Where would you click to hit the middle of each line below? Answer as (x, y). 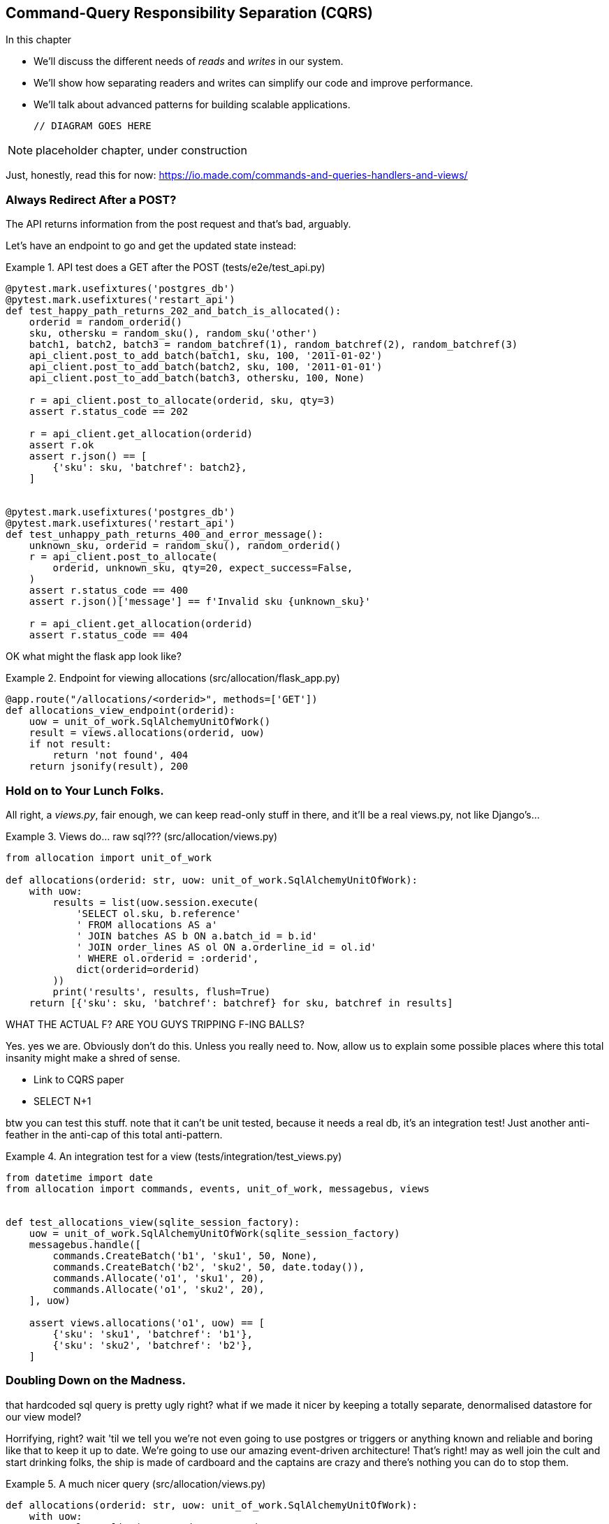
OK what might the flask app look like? (94, 657)
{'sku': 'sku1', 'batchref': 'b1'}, (153, 1334)
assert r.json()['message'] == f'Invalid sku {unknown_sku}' (200, 602)
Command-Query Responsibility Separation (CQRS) (189, 13)
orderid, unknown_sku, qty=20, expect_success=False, (203, 568)
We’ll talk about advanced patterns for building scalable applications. (192, 105)
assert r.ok (61, 445)
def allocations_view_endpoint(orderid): (120, 711)
